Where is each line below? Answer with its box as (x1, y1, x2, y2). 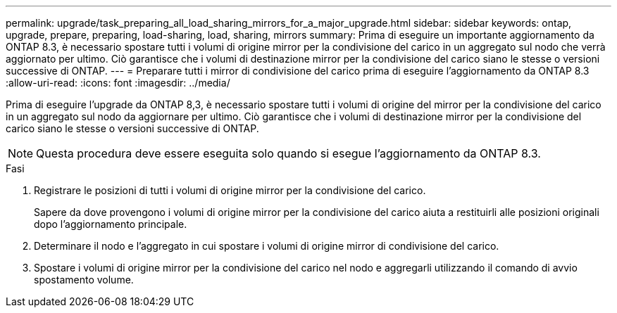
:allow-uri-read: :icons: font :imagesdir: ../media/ (6, 77, 230, 89)
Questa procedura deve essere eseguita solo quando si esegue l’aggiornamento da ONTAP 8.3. (36, 146, 541, 160)
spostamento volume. (34, 274, 134, 286)
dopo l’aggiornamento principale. (34, 218, 187, 230)
